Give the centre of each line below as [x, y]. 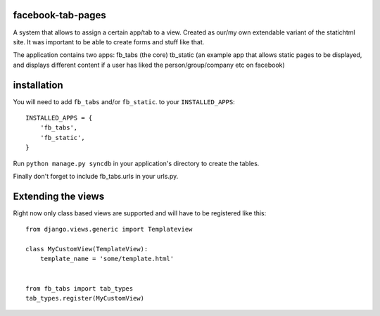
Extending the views [59, 196]
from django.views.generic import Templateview [109, 229]
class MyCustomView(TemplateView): [87, 249]
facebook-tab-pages [60, 15]
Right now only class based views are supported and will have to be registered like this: [140, 213]
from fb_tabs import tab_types [80, 288]
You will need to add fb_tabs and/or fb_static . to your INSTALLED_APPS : [124, 101]
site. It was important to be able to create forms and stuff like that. [109, 42]
